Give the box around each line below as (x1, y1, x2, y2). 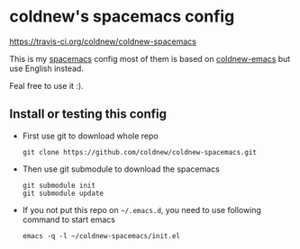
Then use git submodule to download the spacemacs (22, 164, 221, 174)
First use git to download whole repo (22, 130, 159, 141)
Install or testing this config (9, 106, 167, 122)
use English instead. (9, 63, 84, 74)
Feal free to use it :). (9, 80, 84, 91)
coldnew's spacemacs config (9, 6, 235, 27)
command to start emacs (22, 214, 115, 225)
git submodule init (22, 181, 96, 190)
